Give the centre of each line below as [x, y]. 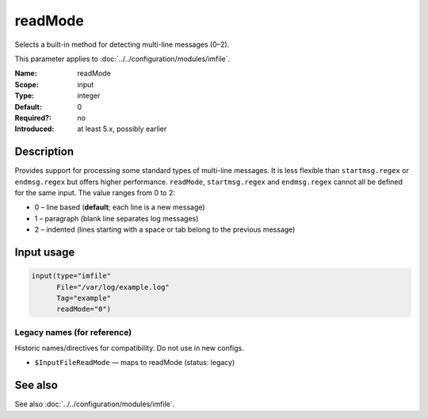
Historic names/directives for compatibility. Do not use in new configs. [130, 348]
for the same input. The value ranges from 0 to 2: [95, 192]
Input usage [45, 252]
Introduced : [34, 129]
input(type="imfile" [71, 276]
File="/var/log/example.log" [113, 287]
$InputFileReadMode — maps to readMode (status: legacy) [135, 363]
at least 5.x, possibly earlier [122, 129]
